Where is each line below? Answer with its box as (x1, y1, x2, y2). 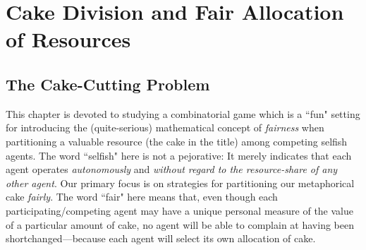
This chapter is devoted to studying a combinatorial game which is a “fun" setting (6, 106, 360, 121)
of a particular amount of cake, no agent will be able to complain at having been (6, 217, 354, 232)
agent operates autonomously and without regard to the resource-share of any (6, 162, 338, 177)
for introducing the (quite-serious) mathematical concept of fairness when (6, 120, 324, 135)
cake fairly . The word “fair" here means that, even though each (6, 189, 278, 204)
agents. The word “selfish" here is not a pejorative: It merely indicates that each (6, 148, 352, 162)
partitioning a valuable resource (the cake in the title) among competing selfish (6, 133, 348, 148)
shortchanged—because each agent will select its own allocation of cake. (6, 231, 316, 246)
